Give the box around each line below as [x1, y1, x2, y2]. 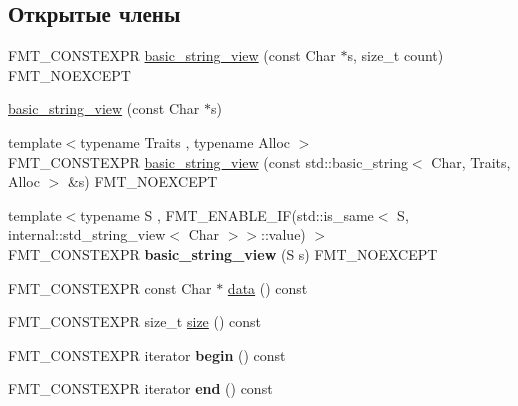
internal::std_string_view [8, 224, 166, 245]
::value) [261, 224, 306, 245]
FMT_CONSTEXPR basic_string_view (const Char [8, 45, 336, 66]
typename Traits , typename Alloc [80, 131, 291, 152]
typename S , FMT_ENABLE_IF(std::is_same [80, 204, 374, 225]
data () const [227, 277, 308, 298]
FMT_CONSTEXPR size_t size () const [8, 311, 261, 332]
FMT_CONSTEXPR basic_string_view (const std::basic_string [8, 151, 408, 172]
